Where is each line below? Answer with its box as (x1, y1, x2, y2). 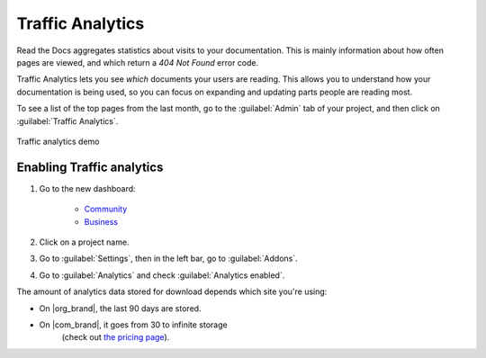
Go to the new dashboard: (39, 183, 136, 193)
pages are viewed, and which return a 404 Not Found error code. (16, 57, 259, 67)
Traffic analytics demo (16, 136, 100, 147)
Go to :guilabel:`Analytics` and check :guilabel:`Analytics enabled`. (39, 270, 285, 281)
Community (84, 203, 128, 215)
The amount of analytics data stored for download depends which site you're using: (16, 286, 328, 297)
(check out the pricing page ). (61, 332, 170, 343)
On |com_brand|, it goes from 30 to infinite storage (39, 319, 229, 330)
